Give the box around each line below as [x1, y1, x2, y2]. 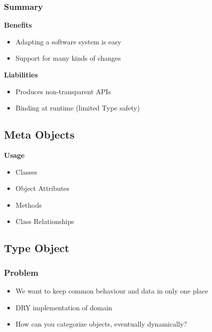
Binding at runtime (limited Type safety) [15, 103, 140, 113]
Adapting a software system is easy [15, 36, 121, 46]
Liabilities [4, 70, 38, 79]
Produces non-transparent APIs [15, 86, 111, 96]
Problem [4, 266, 38, 278]
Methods [15, 199, 42, 210]
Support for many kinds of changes [15, 53, 121, 63]
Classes [15, 166, 37, 177]
